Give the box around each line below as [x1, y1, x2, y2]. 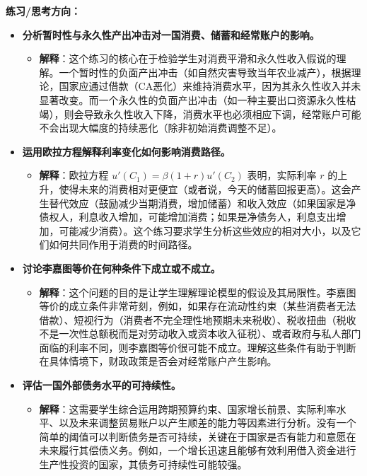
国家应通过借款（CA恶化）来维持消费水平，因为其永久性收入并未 [59, 79, 361, 93]
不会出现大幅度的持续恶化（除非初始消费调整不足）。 [39, 120, 282, 135]
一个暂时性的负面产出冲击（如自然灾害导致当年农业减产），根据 [59, 64, 351, 79]
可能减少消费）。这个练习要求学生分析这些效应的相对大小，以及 [59, 223, 351, 238]
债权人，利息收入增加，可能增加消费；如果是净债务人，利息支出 [39, 209, 337, 224]
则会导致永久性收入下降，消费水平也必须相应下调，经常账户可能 [64, 106, 361, 121]
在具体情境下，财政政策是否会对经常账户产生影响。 [39, 354, 277, 368]
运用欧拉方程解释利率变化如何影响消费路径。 [22, 144, 231, 158]
